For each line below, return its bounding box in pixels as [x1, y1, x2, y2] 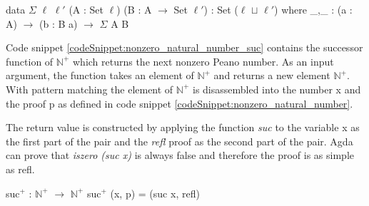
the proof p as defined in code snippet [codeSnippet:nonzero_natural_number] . [6, 96, 353, 110]
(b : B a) [39, 16, 78, 31]
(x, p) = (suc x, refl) [110, 185, 200, 200]
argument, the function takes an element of [6, 68, 194, 83]
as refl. [6, 161, 35, 176]
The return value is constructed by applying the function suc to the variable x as [6, 120, 360, 135]
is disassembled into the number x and [192, 81, 361, 96]
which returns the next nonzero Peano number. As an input [72, 53, 334, 68]
